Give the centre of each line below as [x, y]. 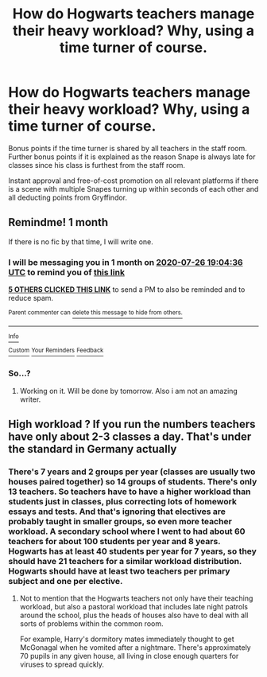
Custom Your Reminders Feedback [56, 351]
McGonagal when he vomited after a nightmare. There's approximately [135, 648]
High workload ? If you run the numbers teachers [132, 424]
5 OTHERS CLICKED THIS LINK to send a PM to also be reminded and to [127, 290]
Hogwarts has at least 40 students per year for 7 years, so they [132, 551]
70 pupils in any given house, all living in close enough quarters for [129, 656]
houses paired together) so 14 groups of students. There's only [133, 481]
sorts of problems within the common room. [91, 624]
